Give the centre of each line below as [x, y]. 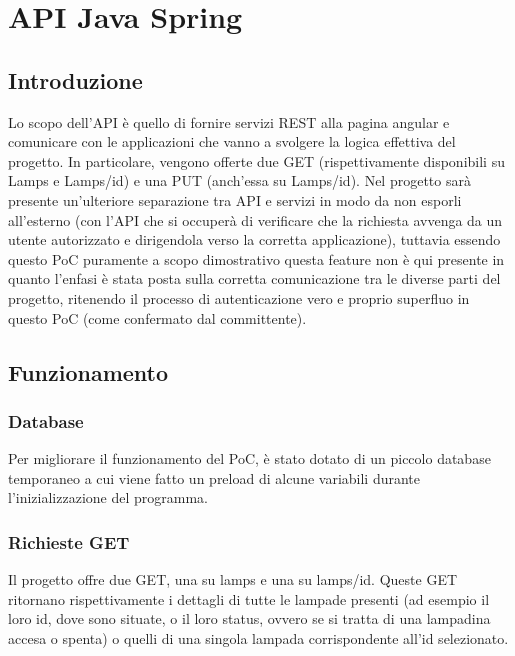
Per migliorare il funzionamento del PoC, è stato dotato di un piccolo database [249, 458]
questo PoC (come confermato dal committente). [157, 317]
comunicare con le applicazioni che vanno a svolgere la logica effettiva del [232, 141]
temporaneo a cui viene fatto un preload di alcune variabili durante [214, 477]
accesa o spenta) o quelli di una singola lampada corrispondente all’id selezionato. [258, 637]
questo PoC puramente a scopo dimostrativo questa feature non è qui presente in [256, 258]
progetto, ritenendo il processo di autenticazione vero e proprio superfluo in [239, 297]
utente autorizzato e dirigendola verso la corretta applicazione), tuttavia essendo [254, 239]
